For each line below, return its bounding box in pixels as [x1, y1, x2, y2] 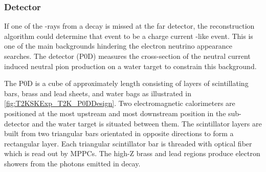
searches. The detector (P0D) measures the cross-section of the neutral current [4, 51, 251, 61]
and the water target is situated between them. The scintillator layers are [32, 118, 262, 128]
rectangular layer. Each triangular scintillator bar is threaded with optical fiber [4, 138, 252, 148]
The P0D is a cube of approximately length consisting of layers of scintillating [4, 78, 249, 89]
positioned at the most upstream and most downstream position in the [4, 107, 226, 118]
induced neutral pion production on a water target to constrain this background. [4, 60, 257, 71]
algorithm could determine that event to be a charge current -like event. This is [4, 30, 253, 41]
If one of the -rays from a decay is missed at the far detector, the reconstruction [4, 20, 255, 31]
